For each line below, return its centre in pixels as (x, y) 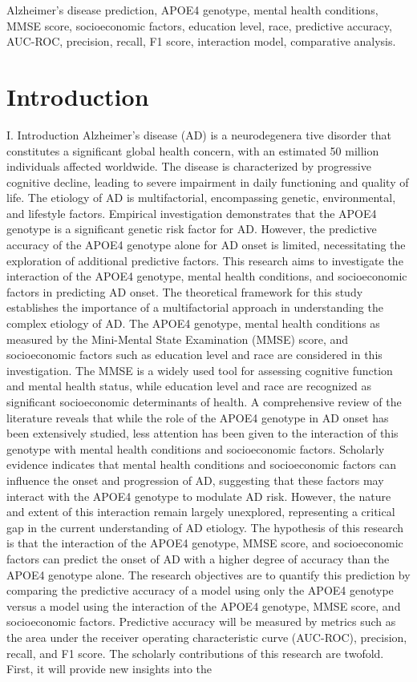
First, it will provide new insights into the (109, 669)
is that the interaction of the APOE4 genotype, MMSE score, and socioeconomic (205, 543)
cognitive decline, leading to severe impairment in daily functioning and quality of (208, 182)
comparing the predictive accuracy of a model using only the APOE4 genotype (200, 590)
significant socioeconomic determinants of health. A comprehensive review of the (204, 402)
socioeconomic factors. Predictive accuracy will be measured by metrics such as (201, 621)
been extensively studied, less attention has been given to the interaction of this (202, 433)
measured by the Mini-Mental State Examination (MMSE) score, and (178, 339)
